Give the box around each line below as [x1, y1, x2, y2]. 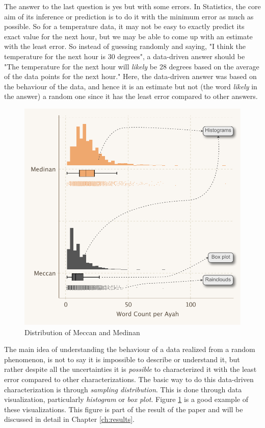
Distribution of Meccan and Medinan [24, 326, 140, 337]
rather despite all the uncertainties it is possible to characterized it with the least [4, 364, 257, 374]
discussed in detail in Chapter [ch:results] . [4, 414, 135, 424]
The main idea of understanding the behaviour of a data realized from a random [4, 344, 255, 355]
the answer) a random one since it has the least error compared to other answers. [4, 91, 258, 102]
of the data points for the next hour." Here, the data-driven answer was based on [4, 71, 257, 82]
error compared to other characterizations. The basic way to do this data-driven [4, 373, 254, 384]
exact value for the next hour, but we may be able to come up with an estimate [4, 31, 253, 41]
